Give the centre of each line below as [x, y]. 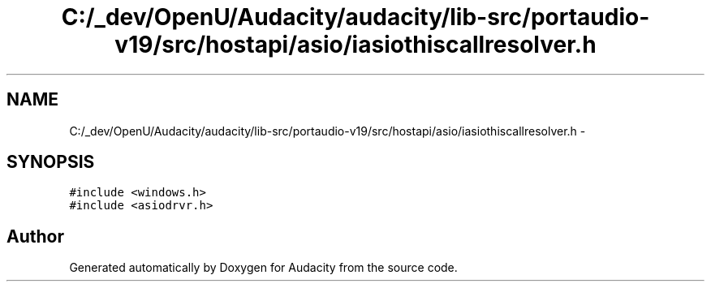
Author [35, 236]
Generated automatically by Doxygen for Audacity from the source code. [263, 268]
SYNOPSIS [51, 162]
